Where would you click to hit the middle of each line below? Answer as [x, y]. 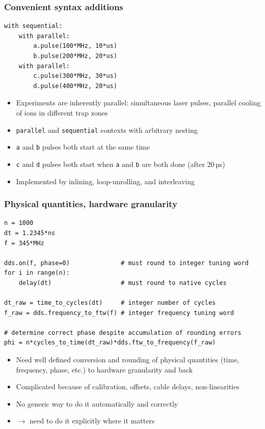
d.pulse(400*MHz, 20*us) [75, 86]
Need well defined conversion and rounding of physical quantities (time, [128, 360]
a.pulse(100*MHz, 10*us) [75, 46]
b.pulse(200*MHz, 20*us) [75, 56]
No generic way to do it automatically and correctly [97, 403]
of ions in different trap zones [62, 112]
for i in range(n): [37, 273]
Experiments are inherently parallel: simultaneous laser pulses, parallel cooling [138, 103]
